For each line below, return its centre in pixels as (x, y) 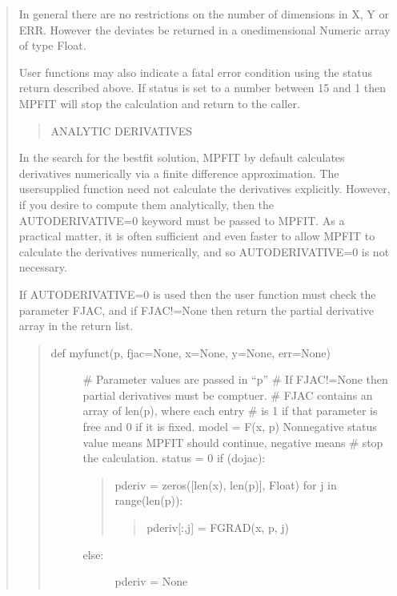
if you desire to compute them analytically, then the (146, 204)
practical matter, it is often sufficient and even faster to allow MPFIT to (197, 236)
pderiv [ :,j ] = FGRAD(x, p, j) (218, 528)
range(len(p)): (149, 500)
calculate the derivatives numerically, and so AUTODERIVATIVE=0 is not (204, 251)
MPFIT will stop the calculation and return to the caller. (159, 103)
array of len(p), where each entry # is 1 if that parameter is (230, 411)
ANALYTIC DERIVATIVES (121, 130)
